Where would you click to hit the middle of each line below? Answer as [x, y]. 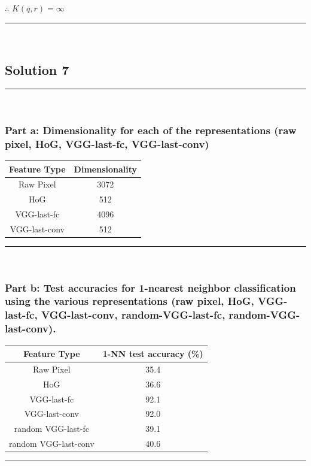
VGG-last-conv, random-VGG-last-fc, [133, 315]
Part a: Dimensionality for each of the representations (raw [151, 130]
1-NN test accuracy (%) [153, 354]
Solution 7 [37, 69]
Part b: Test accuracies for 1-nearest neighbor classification [150, 287]
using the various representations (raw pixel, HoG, [129, 301]
